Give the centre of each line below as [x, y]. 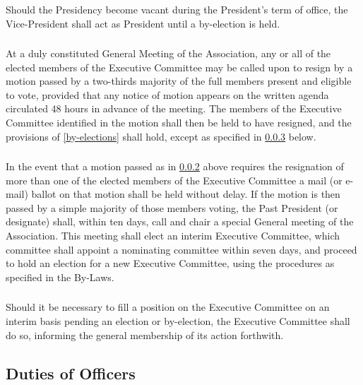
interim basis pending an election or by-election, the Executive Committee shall [178, 320]
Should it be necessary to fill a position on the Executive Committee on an [168, 307]
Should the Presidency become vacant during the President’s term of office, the [177, 9]
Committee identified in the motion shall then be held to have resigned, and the [179, 122]
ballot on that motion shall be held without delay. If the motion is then [186, 194]
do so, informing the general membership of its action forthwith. [145, 334]
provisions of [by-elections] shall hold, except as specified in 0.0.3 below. [161, 136]
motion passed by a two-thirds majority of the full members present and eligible [179, 81]
